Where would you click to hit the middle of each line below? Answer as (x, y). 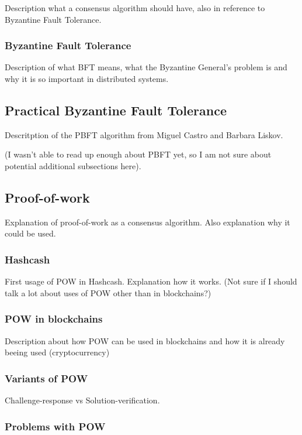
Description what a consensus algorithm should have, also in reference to (135, 8)
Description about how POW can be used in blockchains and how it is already (145, 340)
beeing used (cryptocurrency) (57, 352)
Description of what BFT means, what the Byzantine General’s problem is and (146, 67)
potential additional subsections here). (73, 165)
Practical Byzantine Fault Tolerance (116, 110)
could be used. (30, 233)
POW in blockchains (54, 319)
